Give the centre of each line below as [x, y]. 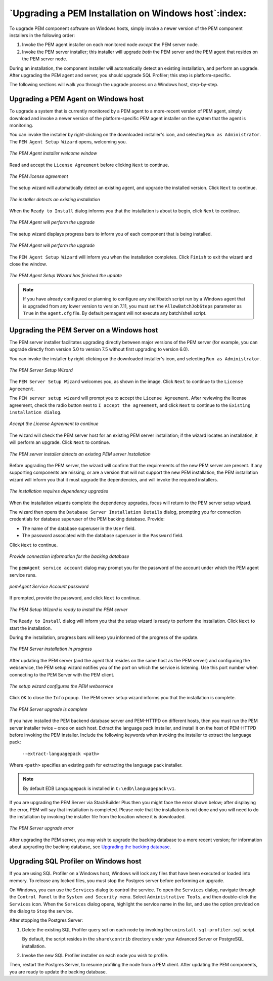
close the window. [28, 264]
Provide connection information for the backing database [69, 556]
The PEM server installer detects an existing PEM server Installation [80, 454]
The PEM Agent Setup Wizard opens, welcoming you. [68, 141]
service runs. [23, 575]
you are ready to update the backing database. [58, 972]
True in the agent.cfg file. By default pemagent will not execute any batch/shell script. [115, 313]
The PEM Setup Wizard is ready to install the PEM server [69, 609]
